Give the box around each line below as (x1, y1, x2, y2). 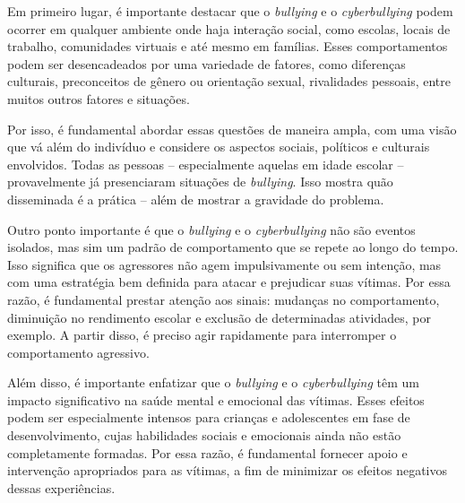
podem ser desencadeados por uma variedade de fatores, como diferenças (7, 54, 406, 73)
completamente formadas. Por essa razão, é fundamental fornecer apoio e (7, 443, 408, 462)
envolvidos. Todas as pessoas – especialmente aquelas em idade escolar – (7, 154, 404, 173)
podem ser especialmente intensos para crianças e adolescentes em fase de (7, 408, 410, 427)
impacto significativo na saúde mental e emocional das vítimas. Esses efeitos (7, 390, 425, 409)
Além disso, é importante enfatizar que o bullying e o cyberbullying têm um (7, 373, 420, 392)
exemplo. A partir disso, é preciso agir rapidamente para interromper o (7, 325, 397, 344)
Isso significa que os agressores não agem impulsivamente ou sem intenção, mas (7, 255, 442, 273)
